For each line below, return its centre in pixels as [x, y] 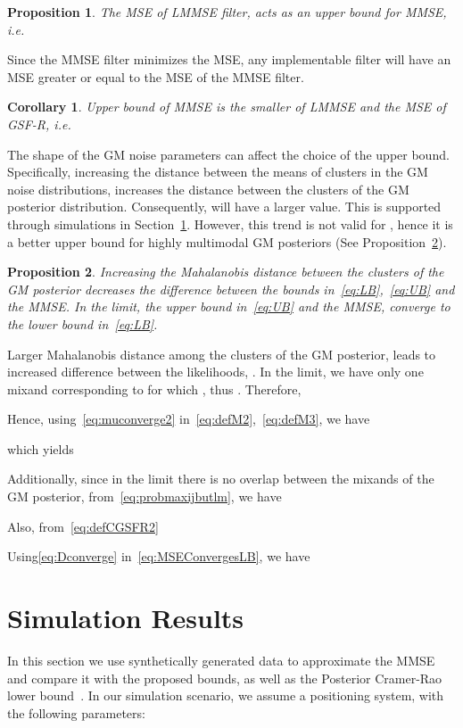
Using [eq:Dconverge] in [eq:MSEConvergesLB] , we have [159, 556]
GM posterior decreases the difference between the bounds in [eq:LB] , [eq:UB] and [231, 289]
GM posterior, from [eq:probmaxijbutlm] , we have [145, 496]
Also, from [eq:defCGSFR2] [83, 526]
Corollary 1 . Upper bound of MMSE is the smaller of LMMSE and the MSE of [227, 107]
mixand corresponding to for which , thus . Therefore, [154, 389]
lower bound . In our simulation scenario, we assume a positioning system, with [226, 695]
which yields [41, 448]
